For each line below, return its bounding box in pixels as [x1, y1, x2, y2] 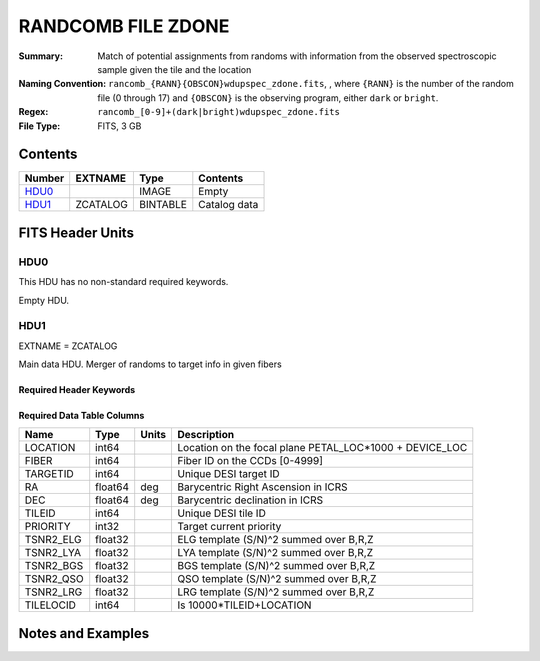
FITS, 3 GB [97, 120, 142, 132]
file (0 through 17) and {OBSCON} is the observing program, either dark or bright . [97, 91, 439, 104]
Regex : [18, 106, 49, 118]
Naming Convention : [18, 78, 107, 90]
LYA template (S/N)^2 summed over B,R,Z [177, 546, 374, 560]
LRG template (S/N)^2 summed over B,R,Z [177, 585, 375, 599]
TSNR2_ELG [24, 533, 82, 547]
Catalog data [198, 198, 259, 212]
